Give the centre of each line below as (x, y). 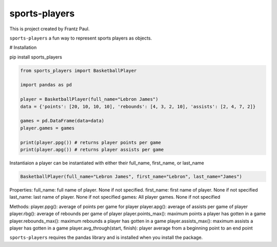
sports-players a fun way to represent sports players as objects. (81, 38)
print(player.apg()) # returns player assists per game (92, 150)
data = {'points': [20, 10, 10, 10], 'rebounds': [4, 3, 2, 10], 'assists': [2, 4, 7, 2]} (138, 106)
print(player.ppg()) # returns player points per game (91, 142)
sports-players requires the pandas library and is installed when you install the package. (106, 237)
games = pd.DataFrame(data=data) (62, 121)
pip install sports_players (36, 57)
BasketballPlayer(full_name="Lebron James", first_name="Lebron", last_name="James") (131, 176)
